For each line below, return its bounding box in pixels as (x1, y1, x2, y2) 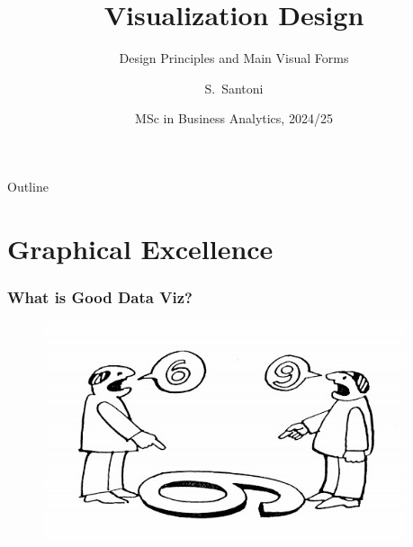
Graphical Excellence (7, 229, 274, 266)
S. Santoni (204, 78, 264, 97)
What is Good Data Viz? (7, 285, 193, 308)
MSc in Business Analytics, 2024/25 (135, 109, 333, 128)
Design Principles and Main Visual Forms (119, 49, 349, 67)
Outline (7, 176, 49, 195)
